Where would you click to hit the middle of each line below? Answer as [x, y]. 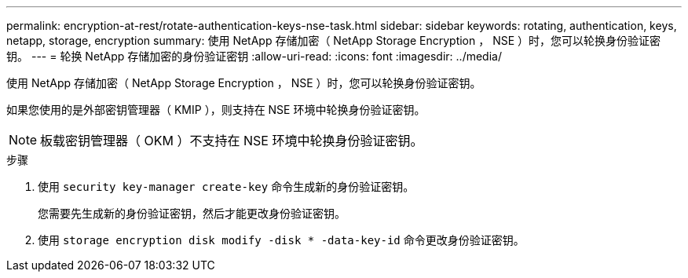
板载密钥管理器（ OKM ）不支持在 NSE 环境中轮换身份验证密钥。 [232, 141]
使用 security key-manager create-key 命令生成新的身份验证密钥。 [226, 187]
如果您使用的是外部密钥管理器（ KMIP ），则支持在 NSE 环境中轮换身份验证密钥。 [216, 110]
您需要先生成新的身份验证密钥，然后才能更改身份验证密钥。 [192, 213]
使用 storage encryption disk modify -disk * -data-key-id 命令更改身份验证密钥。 [281, 240]
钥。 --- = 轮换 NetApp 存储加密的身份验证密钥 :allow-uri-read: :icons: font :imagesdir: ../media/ [254, 56]
